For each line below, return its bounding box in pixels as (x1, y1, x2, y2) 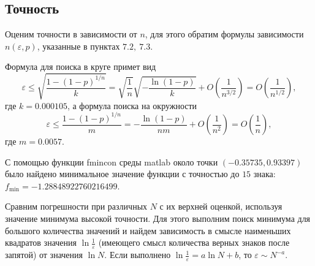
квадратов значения (5, 236, 77, 249)
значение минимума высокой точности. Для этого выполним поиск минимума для (5, 212, 311, 225)
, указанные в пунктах (37, 39, 120, 52)
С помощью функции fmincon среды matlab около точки (5, 155, 218, 168)
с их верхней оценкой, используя (159, 200, 283, 213)
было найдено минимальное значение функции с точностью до (5, 167, 240, 180)
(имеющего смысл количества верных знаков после (98, 236, 290, 249)
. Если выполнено (104, 248, 171, 261)
